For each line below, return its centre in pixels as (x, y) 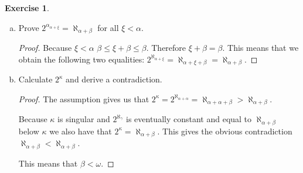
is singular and (84, 119)
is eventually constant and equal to (189, 119)
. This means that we (261, 48)
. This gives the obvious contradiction (225, 131)
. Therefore (166, 48)
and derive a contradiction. (114, 79)
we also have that (81, 131)
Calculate (35, 79)
